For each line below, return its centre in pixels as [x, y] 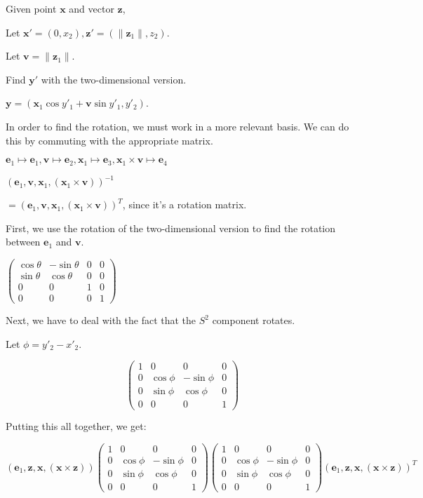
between [23, 242]
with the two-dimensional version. [114, 79]
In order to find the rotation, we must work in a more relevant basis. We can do [177, 126]
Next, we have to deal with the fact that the [101, 320]
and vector [92, 8]
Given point [31, 8]
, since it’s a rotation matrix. [184, 204]
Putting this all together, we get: [76, 426]
